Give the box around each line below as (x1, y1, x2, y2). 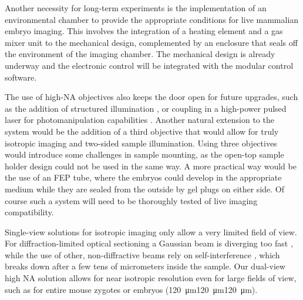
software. (5, 71, 37, 83)
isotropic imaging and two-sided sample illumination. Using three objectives (5, 136, 277, 149)
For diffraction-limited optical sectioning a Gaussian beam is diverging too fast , (5, 237, 293, 249)
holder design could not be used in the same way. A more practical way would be (5, 159, 297, 172)
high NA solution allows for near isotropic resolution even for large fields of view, (5, 272, 297, 284)
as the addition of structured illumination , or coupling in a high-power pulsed (5, 102, 287, 114)
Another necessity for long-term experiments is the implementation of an (5, 2, 267, 14)
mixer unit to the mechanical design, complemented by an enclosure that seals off (5, 36, 298, 48)
